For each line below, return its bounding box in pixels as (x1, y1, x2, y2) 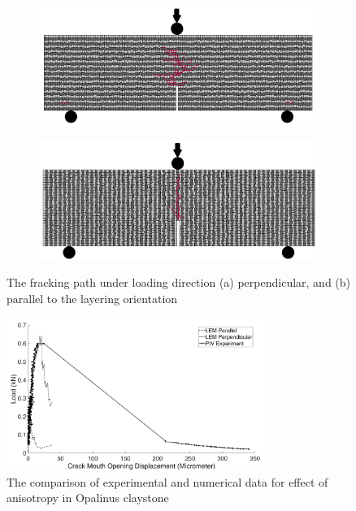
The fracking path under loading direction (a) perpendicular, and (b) (7, 274, 351, 291)
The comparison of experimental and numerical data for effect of (7, 473, 328, 490)
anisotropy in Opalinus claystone (7, 489, 169, 506)
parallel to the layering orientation (7, 290, 178, 306)
